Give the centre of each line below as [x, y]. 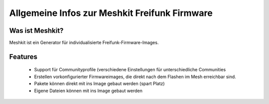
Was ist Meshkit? [36, 31]
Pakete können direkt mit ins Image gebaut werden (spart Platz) [99, 84]
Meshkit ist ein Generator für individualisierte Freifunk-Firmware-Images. [84, 43]
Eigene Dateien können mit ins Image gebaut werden [88, 91]
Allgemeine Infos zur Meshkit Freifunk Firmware [111, 13]
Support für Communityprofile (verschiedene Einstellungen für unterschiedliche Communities [130, 70]
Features [23, 56]
